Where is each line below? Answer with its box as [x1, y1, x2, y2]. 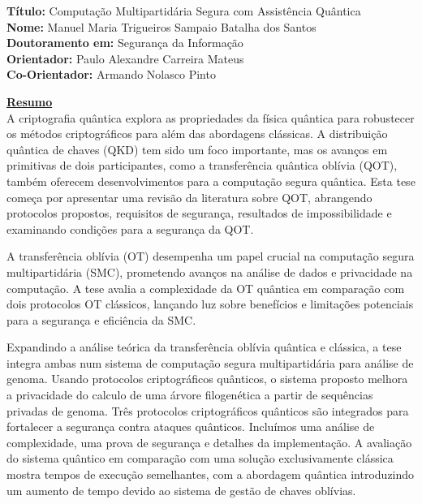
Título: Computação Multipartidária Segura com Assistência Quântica [6, 2, 361, 19]
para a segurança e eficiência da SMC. [6, 311, 196, 328]
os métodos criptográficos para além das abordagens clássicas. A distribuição [6, 125, 388, 142]
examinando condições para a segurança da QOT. [6, 220, 254, 237]
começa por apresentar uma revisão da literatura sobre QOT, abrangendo [6, 188, 372, 205]
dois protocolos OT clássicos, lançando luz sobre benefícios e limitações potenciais [6, 295, 414, 312]
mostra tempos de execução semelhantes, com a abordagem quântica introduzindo [6, 466, 415, 483]
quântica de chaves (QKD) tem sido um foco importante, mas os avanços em [6, 140, 388, 157]
